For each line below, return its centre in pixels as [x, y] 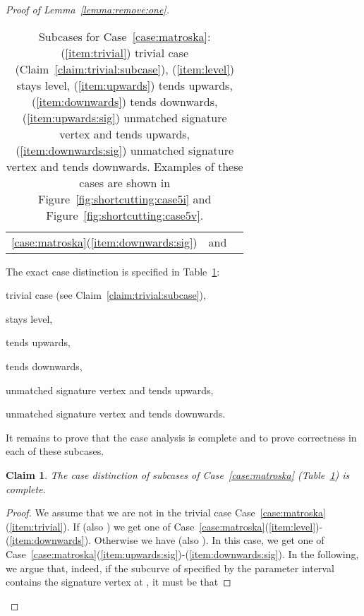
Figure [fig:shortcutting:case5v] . [125, 215]
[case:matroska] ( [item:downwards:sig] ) [104, 242]
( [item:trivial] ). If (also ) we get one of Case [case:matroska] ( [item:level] [161, 526]
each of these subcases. [55, 451]
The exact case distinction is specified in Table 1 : [113, 271]
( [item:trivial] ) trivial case [125, 52]
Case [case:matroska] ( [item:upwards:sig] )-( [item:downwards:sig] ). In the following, [182, 553]
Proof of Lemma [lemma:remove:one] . [87, 9]
